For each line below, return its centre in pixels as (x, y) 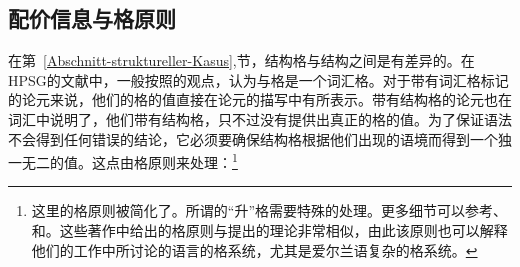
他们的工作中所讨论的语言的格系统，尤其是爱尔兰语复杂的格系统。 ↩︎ (254, 249)
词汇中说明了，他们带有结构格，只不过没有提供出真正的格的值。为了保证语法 (260, 118)
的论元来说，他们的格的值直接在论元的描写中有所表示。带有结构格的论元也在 (260, 99)
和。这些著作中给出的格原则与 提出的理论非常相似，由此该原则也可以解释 (269, 230)
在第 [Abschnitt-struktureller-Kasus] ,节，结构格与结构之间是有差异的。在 (241, 60)
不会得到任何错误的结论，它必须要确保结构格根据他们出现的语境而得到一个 (253, 138)
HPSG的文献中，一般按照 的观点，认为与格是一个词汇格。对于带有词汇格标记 (258, 79)
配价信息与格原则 (92, 18)
